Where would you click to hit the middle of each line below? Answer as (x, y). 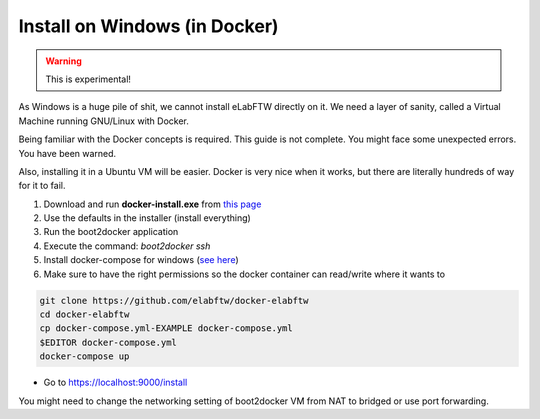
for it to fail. (42, 186)
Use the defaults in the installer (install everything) (147, 218)
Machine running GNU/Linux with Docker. (104, 121)
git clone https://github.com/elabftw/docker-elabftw (174, 300)
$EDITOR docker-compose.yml (108, 342)
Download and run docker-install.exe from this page (152, 204)
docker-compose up (84, 356)
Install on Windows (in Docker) (148, 26)
